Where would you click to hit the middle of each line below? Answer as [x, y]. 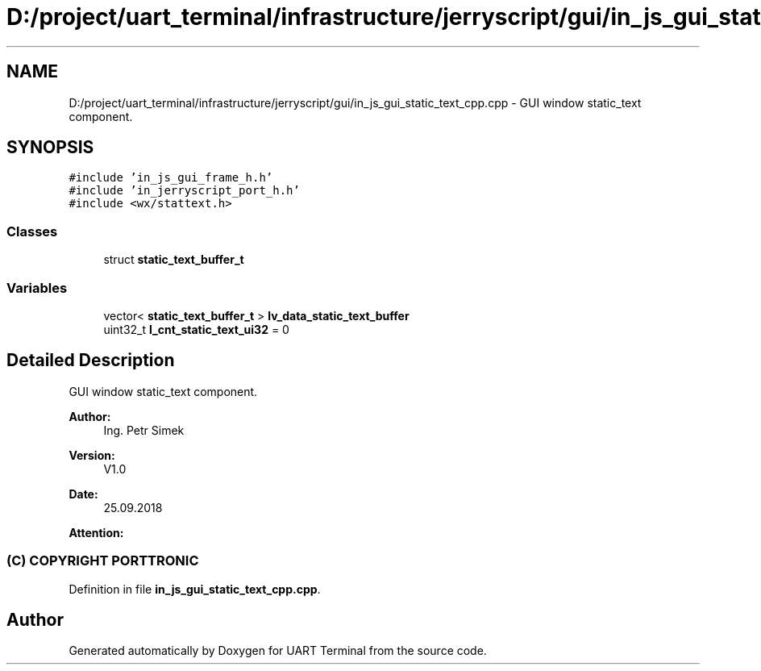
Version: [92, 455]
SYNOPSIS [50, 148]
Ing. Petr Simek [144, 430]
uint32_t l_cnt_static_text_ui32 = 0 [196, 329]
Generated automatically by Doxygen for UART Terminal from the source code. [278, 651]
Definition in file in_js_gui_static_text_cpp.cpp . [195, 589]
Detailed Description [91, 361]
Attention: [96, 532]
